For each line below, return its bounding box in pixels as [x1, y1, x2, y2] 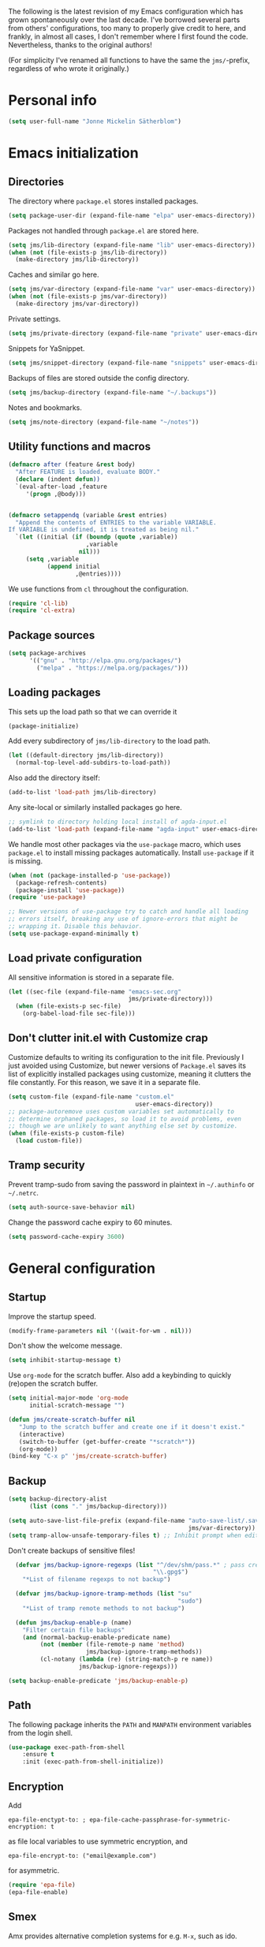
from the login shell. [8, 1728, 73, 1737]
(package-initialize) [8, 722, 80, 730]
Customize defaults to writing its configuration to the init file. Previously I [8, 1052, 244, 1061]
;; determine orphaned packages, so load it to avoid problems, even [8, 1115, 242, 1123]
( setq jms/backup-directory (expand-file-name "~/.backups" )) [8, 388, 217, 397]
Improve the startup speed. [8, 1311, 97, 1321]
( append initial [47, 562, 101, 570]
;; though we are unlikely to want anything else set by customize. [8, 1122, 238, 1130]
